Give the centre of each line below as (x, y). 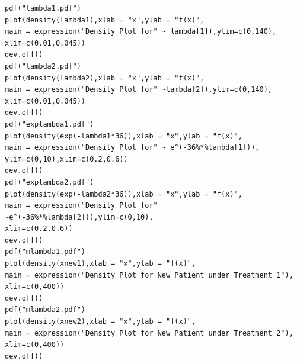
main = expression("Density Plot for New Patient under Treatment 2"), (149, 333)
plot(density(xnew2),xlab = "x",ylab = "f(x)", (100, 322)
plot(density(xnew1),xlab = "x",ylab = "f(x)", (100, 264)
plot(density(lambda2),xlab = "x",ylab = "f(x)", (105, 78)
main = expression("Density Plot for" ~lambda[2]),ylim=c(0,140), (139, 90)
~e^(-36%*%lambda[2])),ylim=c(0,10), (79, 217)
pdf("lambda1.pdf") (43, 8)
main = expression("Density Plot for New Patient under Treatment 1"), (149, 275)
